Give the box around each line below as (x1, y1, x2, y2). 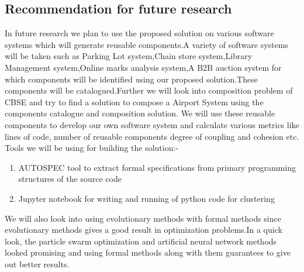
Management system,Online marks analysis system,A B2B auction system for (5, 61, 282, 73)
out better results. (5, 257, 70, 270)
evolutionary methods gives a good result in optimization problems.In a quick (5, 223, 282, 236)
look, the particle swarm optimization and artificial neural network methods (5, 235, 277, 247)
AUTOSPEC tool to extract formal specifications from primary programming (18, 161, 296, 173)
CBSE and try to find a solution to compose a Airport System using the (5, 95, 264, 108)
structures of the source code (18, 173, 122, 185)
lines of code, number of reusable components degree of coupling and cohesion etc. (5, 130, 299, 142)
